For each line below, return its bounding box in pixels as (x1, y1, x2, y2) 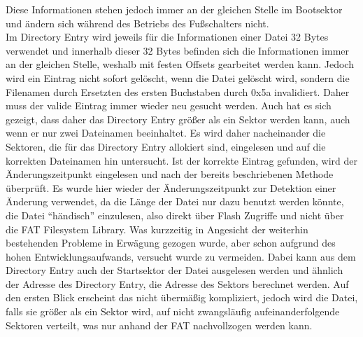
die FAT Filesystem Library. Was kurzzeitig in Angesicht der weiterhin (6, 221, 308, 236)
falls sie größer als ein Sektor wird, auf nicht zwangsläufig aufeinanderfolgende (6, 304, 340, 319)
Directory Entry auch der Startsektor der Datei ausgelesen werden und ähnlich (6, 263, 343, 277)
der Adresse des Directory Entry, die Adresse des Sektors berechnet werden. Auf (6, 276, 349, 291)
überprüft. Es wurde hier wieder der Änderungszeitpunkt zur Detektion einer (6, 180, 336, 195)
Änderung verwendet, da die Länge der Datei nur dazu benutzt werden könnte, (6, 194, 344, 209)
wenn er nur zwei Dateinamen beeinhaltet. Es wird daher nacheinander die (6, 125, 326, 140)
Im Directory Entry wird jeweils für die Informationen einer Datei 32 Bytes (6, 29, 329, 44)
